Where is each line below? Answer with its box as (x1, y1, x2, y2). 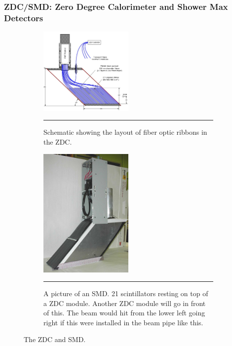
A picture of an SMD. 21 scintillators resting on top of (43, 288, 208, 299)
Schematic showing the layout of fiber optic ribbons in (43, 127, 207, 137)
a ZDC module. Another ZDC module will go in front (43, 298, 206, 308)
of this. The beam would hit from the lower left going (43, 308, 205, 318)
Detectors (4, 11, 43, 24)
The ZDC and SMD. (24, 334, 86, 344)
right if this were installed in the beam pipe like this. (43, 317, 203, 327)
